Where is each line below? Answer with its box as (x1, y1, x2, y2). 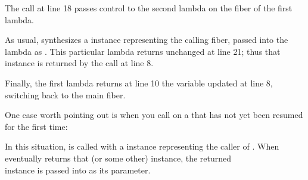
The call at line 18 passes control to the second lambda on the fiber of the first (5, 2, 293, 14)
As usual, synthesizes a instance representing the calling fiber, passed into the (5, 33, 288, 46)
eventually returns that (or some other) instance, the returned (5, 151, 232, 164)
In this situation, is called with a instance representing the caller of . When (5, 140, 279, 153)
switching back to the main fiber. (5, 88, 126, 101)
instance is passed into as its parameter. (5, 163, 151, 176)
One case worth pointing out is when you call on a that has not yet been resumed (5, 108, 303, 121)
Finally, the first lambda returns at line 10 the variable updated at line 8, (5, 76, 273, 89)
